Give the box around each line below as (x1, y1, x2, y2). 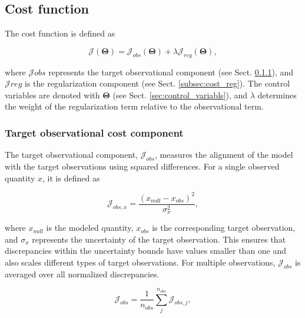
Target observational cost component (5, 125, 184, 140)
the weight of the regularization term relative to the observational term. (5, 100, 264, 112)
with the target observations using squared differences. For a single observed (5, 160, 280, 172)
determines (257, 88, 297, 101)
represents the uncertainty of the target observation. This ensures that (32, 233, 286, 245)
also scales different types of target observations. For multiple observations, (5, 256, 276, 268)
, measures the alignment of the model (154, 148, 293, 161)
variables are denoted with (5, 88, 100, 101)
